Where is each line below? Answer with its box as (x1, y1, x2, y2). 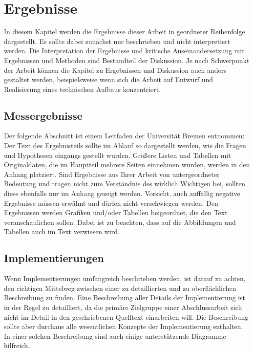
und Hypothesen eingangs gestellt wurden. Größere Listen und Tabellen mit (4, 150, 231, 160)
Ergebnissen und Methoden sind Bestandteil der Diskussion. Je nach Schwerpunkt (4, 55, 250, 65)
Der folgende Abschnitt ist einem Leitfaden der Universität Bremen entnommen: (4, 131, 245, 141)
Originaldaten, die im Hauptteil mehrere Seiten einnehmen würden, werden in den (4, 159, 250, 170)
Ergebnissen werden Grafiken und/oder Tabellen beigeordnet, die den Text (4, 207, 228, 218)
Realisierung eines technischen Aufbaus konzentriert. (4, 84, 161, 94)
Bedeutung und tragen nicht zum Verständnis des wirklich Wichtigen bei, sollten (4, 178, 246, 189)
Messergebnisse (4, 108, 83, 123)
